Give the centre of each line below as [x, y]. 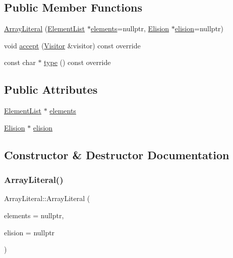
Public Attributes [51, 89]
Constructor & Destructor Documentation [117, 154]
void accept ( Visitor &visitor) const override [72, 45]
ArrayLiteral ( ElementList [45, 28]
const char [20, 62]
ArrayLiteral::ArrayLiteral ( [47, 198]
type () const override [77, 62]
